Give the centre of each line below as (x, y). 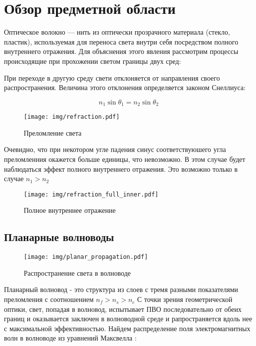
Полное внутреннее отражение (70, 210)
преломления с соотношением (49, 299)
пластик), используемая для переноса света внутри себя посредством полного (121, 41)
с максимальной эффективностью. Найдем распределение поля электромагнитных (127, 328)
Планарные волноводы (59, 237)
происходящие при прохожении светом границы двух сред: (93, 61)
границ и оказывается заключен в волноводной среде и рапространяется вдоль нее (128, 319)
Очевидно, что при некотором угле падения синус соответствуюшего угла (115, 149)
